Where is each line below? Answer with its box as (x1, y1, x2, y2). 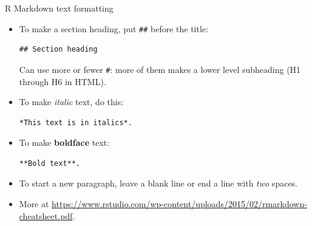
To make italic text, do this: (19, 95, 124, 108)
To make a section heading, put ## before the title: (19, 22, 208, 35)
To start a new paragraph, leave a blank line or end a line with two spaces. (19, 177, 298, 190)
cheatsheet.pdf (19, 209, 73, 222)
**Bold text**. (19, 159, 81, 168)
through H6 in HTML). (19, 75, 106, 87)
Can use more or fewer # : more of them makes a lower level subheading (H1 (19, 63, 301, 75)
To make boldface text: (19, 136, 110, 149)
